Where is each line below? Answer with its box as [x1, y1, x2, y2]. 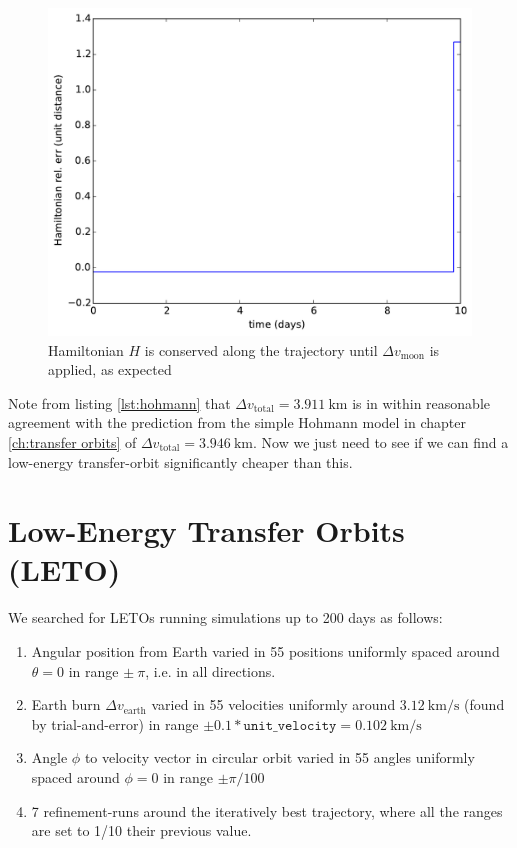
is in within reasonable [352, 392, 491, 413]
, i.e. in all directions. [145, 660, 276, 681]
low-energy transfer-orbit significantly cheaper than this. [8, 451, 353, 472]
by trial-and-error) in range [31, 713, 199, 734]
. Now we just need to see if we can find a [253, 431, 509, 452]
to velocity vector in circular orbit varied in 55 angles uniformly [84, 747, 475, 768]
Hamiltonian [48, 339, 124, 360]
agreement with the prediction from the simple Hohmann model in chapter [8, 412, 466, 433]
